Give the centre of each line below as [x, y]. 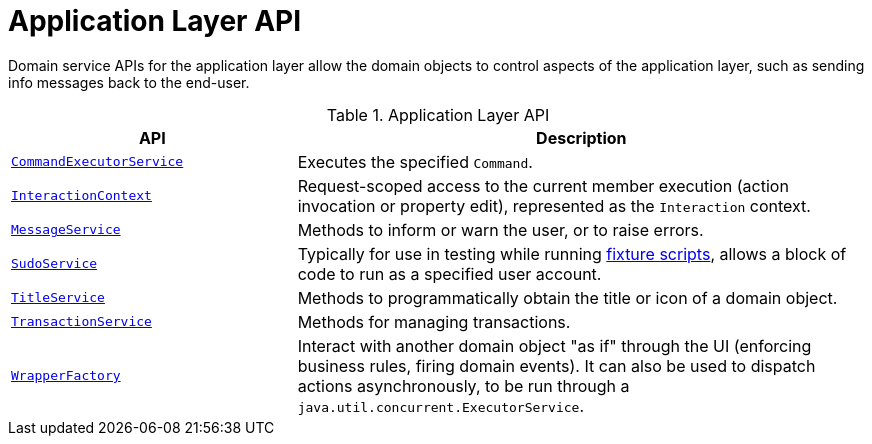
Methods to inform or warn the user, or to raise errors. [500, 229]
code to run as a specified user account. [449, 273]
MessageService [66, 230]
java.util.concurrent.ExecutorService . [441, 405]
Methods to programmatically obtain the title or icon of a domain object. [567, 297]
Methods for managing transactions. [434, 321]
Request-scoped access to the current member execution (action [543, 185]
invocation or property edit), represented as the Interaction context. [554, 205]
